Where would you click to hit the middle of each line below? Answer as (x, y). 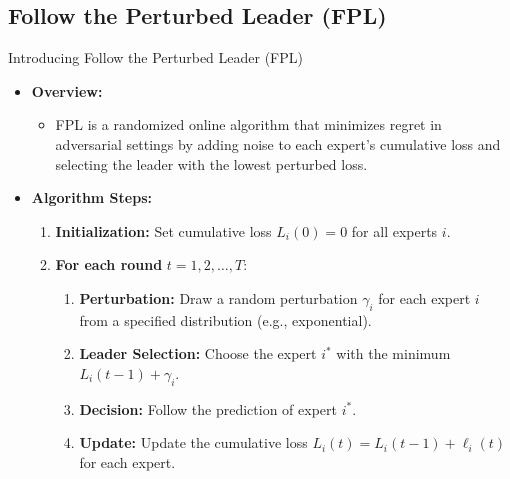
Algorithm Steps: (91, 197)
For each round (109, 264)
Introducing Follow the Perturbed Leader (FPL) (155, 57)
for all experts (394, 230)
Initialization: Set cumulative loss (163, 230)
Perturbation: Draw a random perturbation (218, 297)
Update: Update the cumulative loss (193, 442)
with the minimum (393, 353)
